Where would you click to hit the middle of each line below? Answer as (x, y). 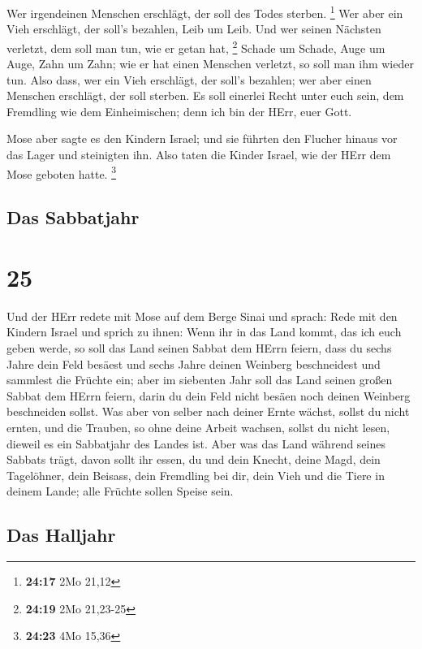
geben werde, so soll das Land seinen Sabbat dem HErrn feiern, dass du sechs (199, 348)
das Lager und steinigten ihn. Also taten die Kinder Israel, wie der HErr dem (199, 155)
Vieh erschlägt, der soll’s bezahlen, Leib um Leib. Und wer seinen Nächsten (194, 29)
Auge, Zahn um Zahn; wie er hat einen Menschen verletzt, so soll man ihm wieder (210, 64)
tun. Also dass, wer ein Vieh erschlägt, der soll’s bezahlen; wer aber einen (189, 79)
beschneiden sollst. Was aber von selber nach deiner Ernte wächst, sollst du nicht (208, 411)
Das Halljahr (61, 535)
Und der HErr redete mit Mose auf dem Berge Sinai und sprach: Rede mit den (202, 316)
